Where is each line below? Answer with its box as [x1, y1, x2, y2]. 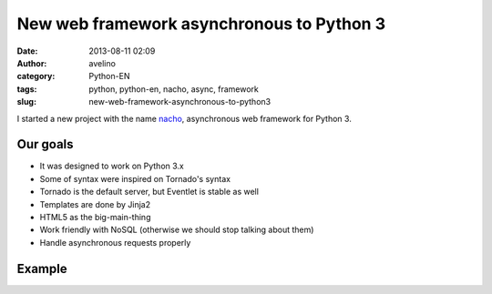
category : [16, 71, 56, 82]
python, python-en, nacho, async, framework [88, 83, 259, 95]
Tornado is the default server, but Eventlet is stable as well [39, 187, 260, 198]
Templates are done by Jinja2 [39, 198, 151, 209]
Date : [16, 46, 38, 56]
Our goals [16, 137, 74, 152]
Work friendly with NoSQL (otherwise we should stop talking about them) [39, 224, 314, 236]
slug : [16, 96, 36, 107]
